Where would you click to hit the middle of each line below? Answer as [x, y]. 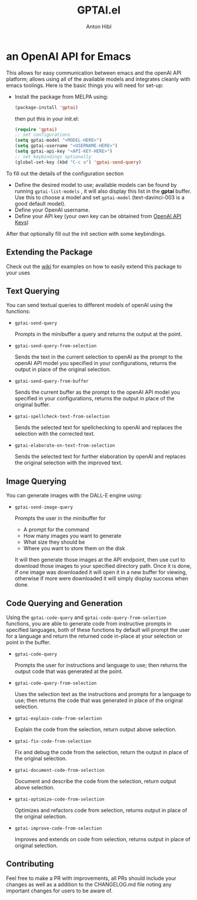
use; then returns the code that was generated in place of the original [99, 700]
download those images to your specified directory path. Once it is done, [103, 566]
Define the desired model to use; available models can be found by [96, 185]
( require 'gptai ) [36, 129]
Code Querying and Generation [64, 603]
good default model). [40, 203]
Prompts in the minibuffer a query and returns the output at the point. [98, 334]
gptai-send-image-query [44, 507]
